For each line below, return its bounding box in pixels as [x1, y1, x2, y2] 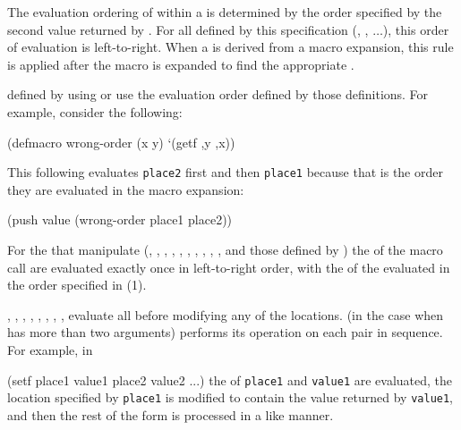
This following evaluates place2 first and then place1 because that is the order [7, 163, 443, 181]
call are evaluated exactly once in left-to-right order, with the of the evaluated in [7, 257, 450, 276]
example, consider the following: [7, 102, 183, 121]
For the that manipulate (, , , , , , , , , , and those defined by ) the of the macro [7, 240, 443, 258]
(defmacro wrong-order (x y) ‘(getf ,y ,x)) [7, 132, 235, 151]
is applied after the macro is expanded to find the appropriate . [7, 55, 354, 73]
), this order [382, 20, 449, 38]
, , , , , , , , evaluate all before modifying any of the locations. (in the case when [7, 305, 444, 324]
